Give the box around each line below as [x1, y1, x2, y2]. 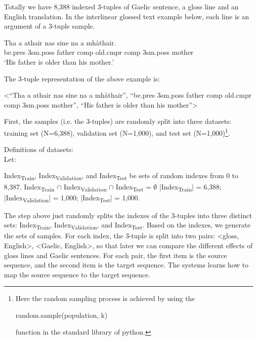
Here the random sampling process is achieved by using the [15, 293, 195, 303]
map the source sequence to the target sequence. [4, 269, 150, 279]
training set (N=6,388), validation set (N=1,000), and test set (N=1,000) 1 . [4, 126, 230, 138]
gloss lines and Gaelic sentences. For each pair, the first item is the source [4, 250, 227, 260]
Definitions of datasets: [4, 144, 74, 154]
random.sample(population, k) [15, 310, 108, 320]
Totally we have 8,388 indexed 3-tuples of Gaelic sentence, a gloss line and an [4, 1, 239, 11]
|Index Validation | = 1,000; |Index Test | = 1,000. [4, 192, 140, 204]
